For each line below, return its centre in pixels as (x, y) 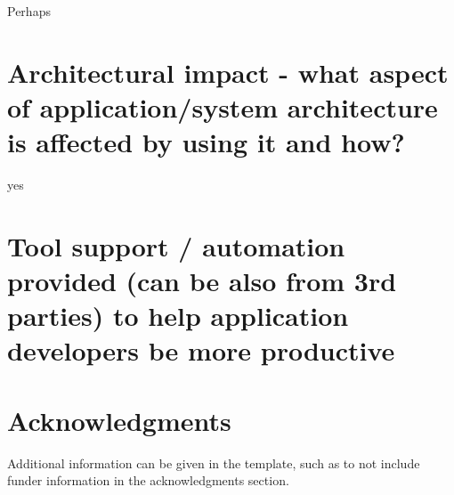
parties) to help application (178, 316)
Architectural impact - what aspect (228, 72)
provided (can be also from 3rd (202, 281)
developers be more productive (201, 350)
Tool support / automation (176, 245)
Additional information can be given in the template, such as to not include (214, 463)
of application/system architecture (223, 106)
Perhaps (29, 11)
